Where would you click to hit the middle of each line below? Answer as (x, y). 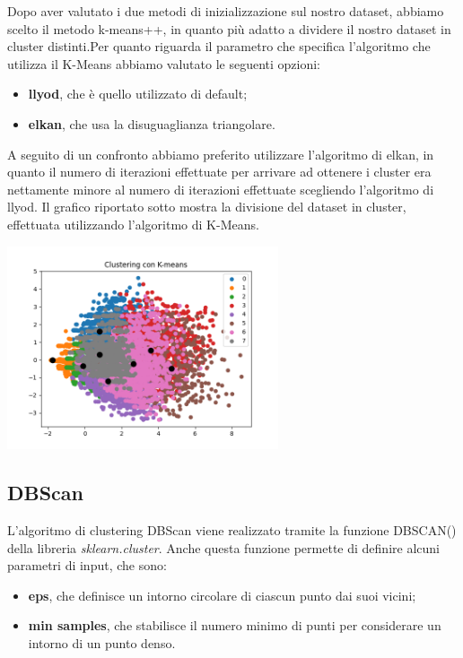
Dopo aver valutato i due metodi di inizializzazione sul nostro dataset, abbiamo (226, 11)
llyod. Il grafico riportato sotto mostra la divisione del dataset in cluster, (207, 207)
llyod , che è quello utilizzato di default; (138, 94)
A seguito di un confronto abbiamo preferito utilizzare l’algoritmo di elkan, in (221, 154)
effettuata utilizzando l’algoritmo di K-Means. (133, 224)
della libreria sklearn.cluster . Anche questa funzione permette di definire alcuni (223, 547)
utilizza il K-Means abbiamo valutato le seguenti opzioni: (164, 63)
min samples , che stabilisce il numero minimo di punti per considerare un (235, 625)
